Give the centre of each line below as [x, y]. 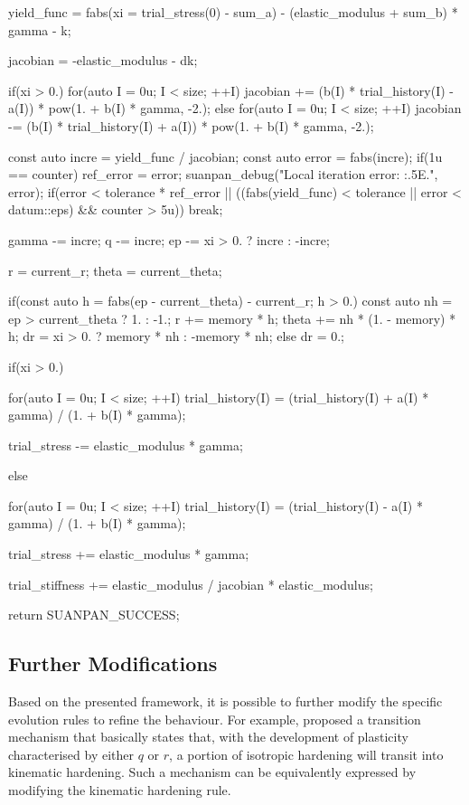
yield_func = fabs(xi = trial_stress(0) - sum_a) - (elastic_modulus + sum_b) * [233, 12]
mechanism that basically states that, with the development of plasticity [208, 737]
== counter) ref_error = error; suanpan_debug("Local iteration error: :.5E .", [223, 174]
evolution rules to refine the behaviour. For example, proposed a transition [215, 719]
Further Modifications [113, 663]
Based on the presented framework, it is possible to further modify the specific [225, 701]
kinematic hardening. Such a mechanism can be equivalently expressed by [212, 772]
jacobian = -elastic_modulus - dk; [103, 60]
